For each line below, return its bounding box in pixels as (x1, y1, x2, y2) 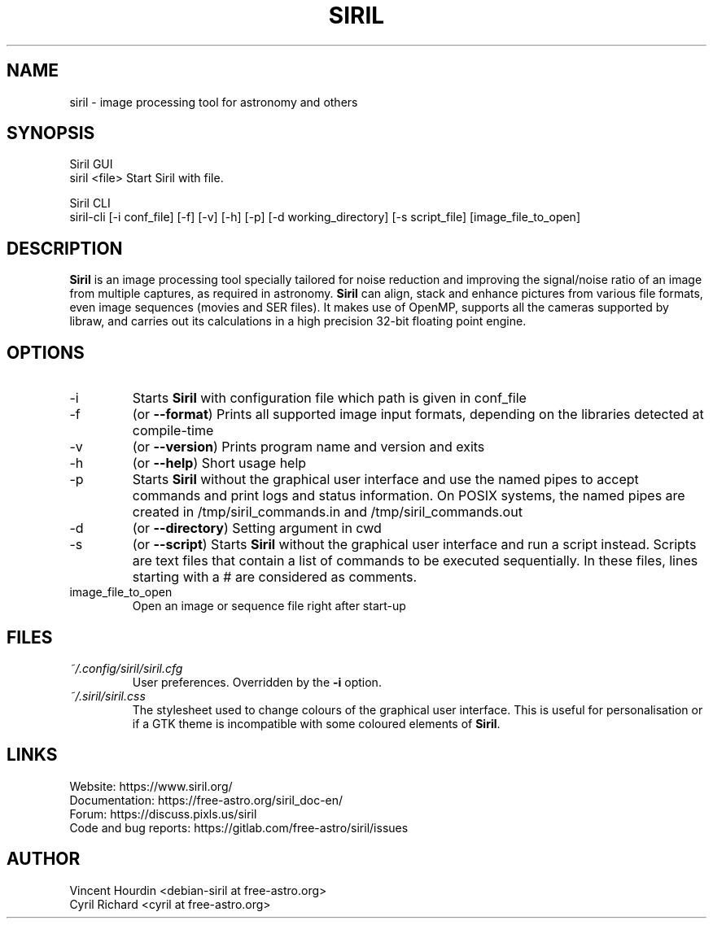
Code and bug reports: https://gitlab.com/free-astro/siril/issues (69, 820, 409, 835)
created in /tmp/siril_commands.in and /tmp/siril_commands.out (132, 504, 523, 521)
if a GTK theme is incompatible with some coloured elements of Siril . (132, 716, 501, 731)
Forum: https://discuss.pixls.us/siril (69, 806, 257, 821)
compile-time (132, 422, 214, 439)
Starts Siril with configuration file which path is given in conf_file (132, 390, 527, 407)
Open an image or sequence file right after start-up (132, 599, 406, 613)
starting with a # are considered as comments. (132, 569, 418, 586)
